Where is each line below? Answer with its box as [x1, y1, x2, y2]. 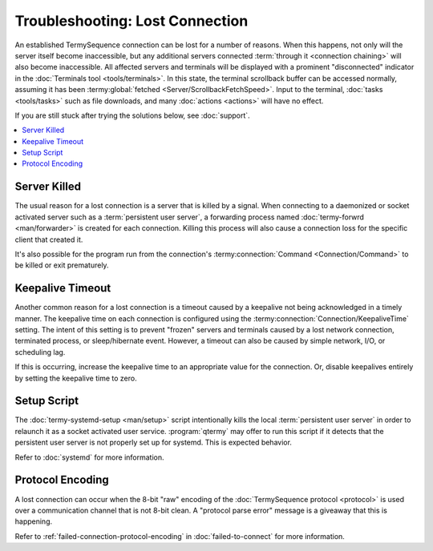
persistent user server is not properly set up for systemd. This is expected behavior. [14, 437, 293, 448]
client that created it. [14, 235, 83, 244]
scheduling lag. [14, 347, 66, 356]
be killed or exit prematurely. [14, 260, 109, 270]
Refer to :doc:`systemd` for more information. [14, 452, 164, 462]
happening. [14, 517, 52, 526]
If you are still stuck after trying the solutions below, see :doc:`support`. [14, 111, 250, 120]
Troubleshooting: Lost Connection [14, 12, 249, 30]
